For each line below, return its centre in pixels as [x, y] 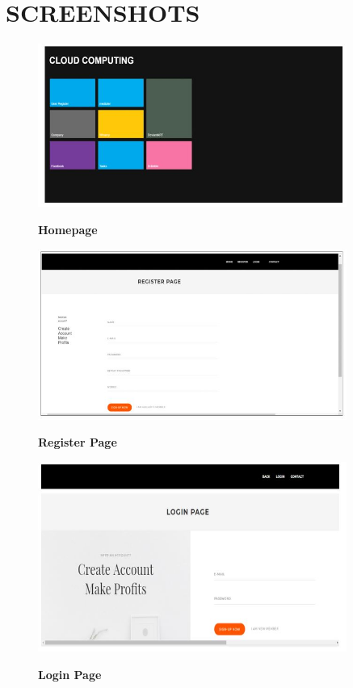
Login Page [70, 674]
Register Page [78, 442]
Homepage [68, 229]
